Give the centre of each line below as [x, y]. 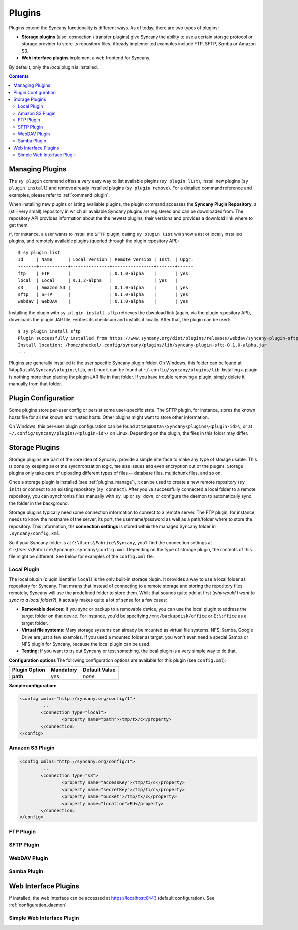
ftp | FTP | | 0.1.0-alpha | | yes [103, 273]
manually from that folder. [36, 384]
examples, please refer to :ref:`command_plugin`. [60, 195]
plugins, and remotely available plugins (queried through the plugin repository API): [94, 241]
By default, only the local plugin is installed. [54, 67]
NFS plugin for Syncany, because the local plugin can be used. [86, 644]
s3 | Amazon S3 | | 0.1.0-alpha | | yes [103, 287]
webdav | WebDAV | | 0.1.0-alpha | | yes [103, 301]
